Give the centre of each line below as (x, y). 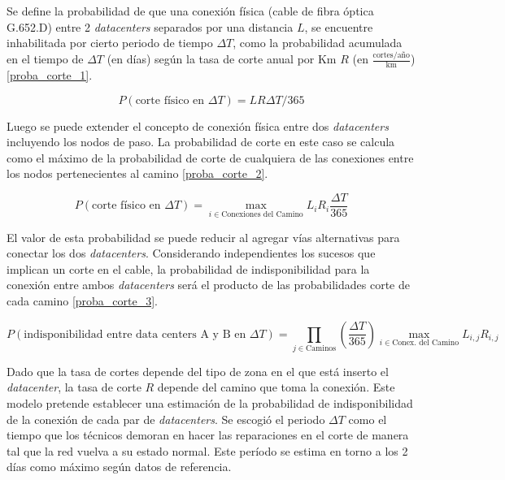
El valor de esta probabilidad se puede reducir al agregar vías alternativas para (203, 237)
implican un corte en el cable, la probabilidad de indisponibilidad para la (188, 268)
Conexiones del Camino (262, 215)
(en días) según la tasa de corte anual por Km (222, 59)
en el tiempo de (45, 59)
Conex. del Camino (426, 343)
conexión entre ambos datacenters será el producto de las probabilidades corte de (208, 285)
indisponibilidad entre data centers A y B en (135, 334)
